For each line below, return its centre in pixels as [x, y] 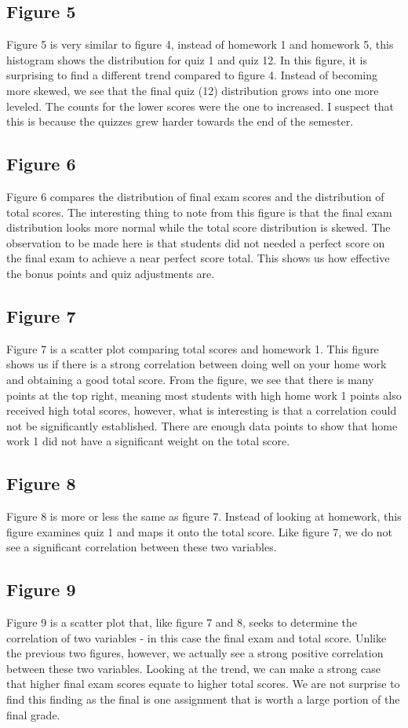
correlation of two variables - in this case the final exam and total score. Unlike [197, 637]
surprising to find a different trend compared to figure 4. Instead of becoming [192, 75]
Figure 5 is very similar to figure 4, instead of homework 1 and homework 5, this [200, 44]
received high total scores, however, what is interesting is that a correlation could [202, 410]
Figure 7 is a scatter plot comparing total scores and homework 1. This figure [193, 348]
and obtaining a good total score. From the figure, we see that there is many [190, 379]
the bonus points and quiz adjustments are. [111, 273]
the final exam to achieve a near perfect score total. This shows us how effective [198, 258]
